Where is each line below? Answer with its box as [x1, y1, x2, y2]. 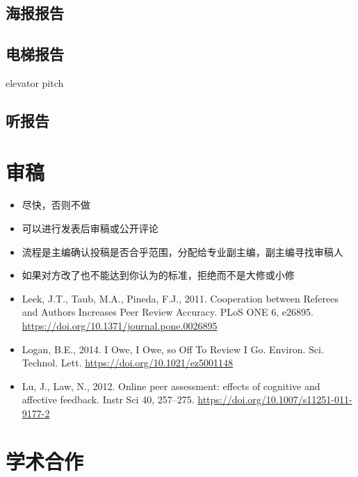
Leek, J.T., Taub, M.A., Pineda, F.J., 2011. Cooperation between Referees [22, 291, 339, 305]
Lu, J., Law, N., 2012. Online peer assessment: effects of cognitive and [22, 378, 320, 393]
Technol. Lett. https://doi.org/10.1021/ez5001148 [22, 355, 234, 370]
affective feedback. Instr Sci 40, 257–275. [22, 392, 195, 407]
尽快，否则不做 [22, 197, 90, 212]
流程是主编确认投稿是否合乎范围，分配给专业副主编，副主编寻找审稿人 [22, 244, 343, 259]
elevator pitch [6, 75, 64, 90]
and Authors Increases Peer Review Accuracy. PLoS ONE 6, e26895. [22, 305, 314, 319]
